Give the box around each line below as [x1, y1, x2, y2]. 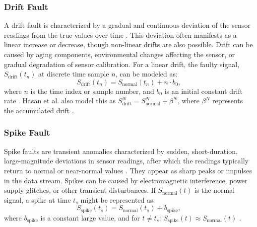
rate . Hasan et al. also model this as [4, 95, 116, 106]
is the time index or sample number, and [30, 85, 154, 96]
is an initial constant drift [164, 85, 243, 96]
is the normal [194, 185, 235, 195]
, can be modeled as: [115, 69, 178, 79]
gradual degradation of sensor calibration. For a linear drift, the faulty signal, [4, 59, 240, 69]
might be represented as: [80, 194, 155, 205]
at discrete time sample [38, 69, 109, 79]
